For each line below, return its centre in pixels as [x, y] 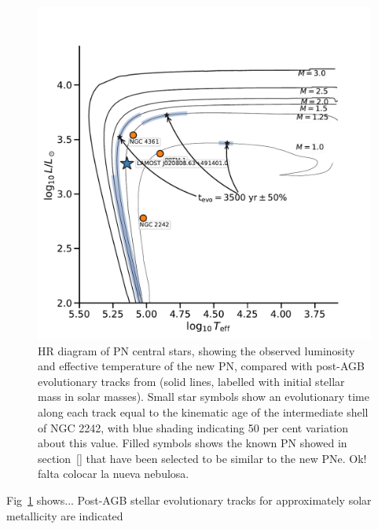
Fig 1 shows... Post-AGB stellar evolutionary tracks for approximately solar [189, 500]
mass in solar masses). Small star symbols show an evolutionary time [204, 397]
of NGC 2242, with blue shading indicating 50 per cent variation [193, 427]
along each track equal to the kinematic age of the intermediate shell [203, 411]
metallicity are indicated [65, 515]
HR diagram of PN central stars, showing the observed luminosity [196, 350]
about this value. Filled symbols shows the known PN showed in [193, 443]
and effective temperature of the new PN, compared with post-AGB [201, 366]
